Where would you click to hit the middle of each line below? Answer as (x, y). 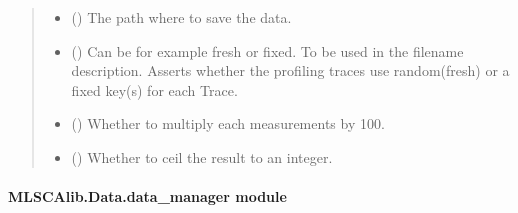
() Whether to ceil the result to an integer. (202, 156)
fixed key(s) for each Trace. (154, 89)
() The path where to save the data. (181, 17)
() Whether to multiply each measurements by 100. (228, 123)
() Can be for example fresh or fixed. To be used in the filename (267, 50)
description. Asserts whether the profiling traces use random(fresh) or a (290, 70)
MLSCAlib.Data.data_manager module (147, 196)
